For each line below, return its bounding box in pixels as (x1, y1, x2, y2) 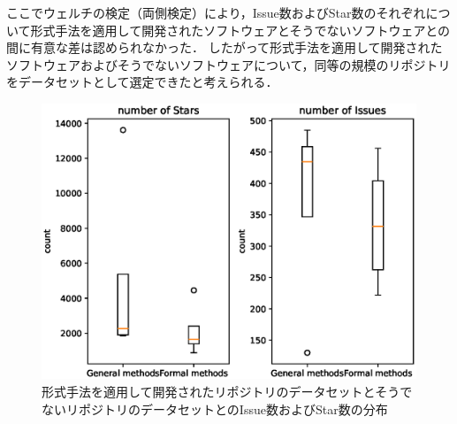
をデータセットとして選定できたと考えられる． (6, 73, 278, 91)
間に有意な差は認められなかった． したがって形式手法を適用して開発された (6, 38, 443, 57)
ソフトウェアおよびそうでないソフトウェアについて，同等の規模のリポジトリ (6, 55, 451, 73)
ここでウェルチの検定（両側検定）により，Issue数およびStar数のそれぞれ (6, 4, 426, 21)
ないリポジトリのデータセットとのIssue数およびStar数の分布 (42, 399, 388, 418)
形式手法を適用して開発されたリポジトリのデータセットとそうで (42, 382, 413, 400)
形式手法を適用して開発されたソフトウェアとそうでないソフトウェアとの (30, 20, 451, 39)
